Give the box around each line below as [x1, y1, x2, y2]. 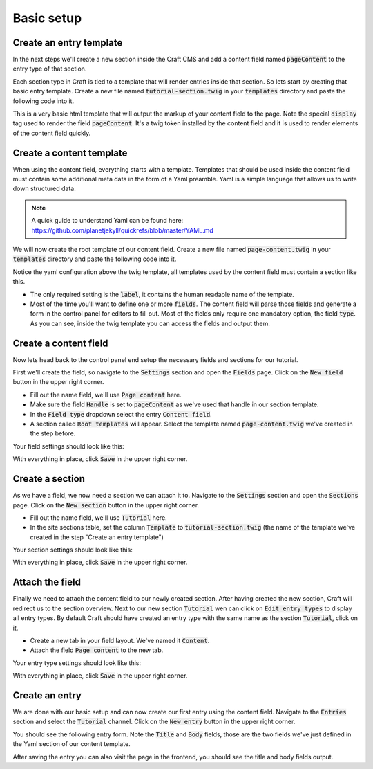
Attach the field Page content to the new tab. [30, 646, 164, 654]
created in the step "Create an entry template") [30, 533, 164, 541]
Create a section [12, 473, 86, 485]
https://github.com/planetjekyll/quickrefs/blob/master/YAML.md [31, 226, 213, 235]
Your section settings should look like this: [12, 545, 133, 554]
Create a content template [12, 147, 128, 159]
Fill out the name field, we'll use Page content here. [30, 390, 182, 399]
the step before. [30, 429, 76, 437]
